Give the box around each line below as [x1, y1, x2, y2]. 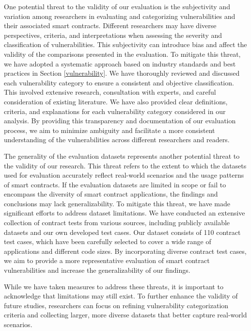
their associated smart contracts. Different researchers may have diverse [4, 20, 217, 31]
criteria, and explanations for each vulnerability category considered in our [4, 106, 226, 116]
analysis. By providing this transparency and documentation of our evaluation [4, 116, 236, 126]
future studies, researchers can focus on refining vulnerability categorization [4, 300, 229, 310]
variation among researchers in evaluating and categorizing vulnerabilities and [4, 11, 235, 21]
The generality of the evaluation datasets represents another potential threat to [4, 150, 240, 161]
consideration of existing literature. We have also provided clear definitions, [4, 96, 228, 106]
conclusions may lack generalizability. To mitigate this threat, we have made [4, 198, 230, 208]
